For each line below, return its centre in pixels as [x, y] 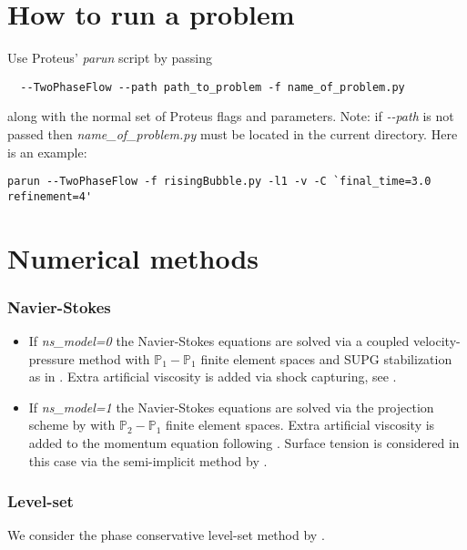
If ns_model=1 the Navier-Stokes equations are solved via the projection [231, 407]
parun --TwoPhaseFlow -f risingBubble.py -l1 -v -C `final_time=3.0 [219, 182]
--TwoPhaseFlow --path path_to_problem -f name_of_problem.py [213, 87]
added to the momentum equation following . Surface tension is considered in [244, 443]
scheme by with [72, 425]
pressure [51, 358]
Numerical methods [133, 257]
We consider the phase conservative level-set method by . [166, 535]
